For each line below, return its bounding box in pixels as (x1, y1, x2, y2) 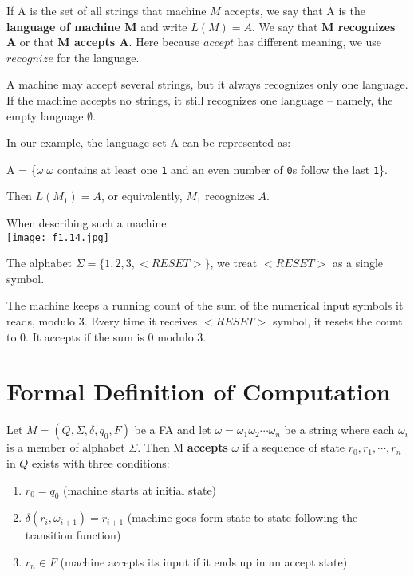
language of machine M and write (6, 18, 187, 34)
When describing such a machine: (6, 215, 170, 231)
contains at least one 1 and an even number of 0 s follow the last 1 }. (57, 160, 388, 177)
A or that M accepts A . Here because (6, 34, 200, 50)
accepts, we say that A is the (224, 2, 366, 18)
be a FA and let (134, 421, 211, 438)
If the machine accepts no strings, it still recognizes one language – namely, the (6, 91, 393, 108)
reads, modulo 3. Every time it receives (6, 313, 198, 329)
